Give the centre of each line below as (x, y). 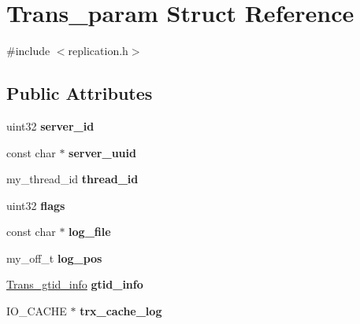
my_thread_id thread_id (72, 179)
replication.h (98, 51)
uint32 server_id (50, 125)
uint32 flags (36, 205)
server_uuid (102, 152)
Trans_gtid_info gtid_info (75, 284)
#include (28, 51)
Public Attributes (80, 93)
